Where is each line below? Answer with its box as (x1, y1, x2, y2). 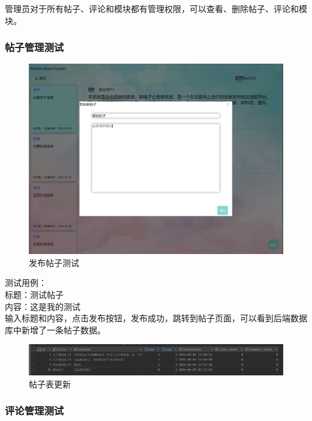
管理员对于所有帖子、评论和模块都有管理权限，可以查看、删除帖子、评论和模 (5, 2, 307, 14)
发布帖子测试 (29, 256, 79, 268)
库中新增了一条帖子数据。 (5, 323, 106, 336)
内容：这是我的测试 (5, 300, 80, 312)
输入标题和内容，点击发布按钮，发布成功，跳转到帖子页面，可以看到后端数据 (5, 312, 307, 324)
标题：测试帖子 (5, 288, 64, 300)
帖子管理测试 (5, 40, 64, 55)
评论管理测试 (5, 403, 64, 418)
